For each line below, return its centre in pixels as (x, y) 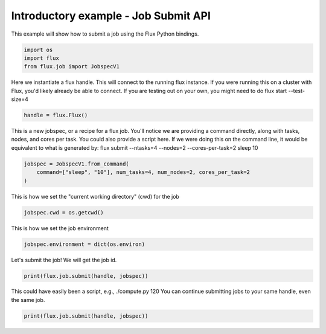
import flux (42, 58)
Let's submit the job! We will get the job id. (64, 260)
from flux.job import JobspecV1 (72, 67)
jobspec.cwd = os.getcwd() (64, 212)
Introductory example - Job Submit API (111, 16)
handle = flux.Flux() (56, 115)
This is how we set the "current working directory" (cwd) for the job (95, 196)
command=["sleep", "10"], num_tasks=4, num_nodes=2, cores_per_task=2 (143, 172)
